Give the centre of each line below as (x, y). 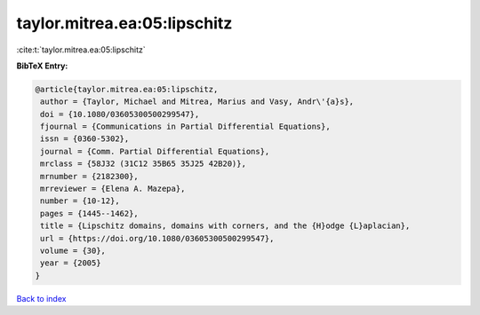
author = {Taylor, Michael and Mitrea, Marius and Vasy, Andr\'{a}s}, (197, 102)
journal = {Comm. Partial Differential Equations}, (155, 151)
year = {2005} (71, 263)
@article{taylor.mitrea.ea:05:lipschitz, (127, 89)
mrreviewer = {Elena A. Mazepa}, (113, 189)
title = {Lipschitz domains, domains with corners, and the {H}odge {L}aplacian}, (225, 226)
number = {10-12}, (80, 201)
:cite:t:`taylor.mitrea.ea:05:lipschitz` (81, 50)
